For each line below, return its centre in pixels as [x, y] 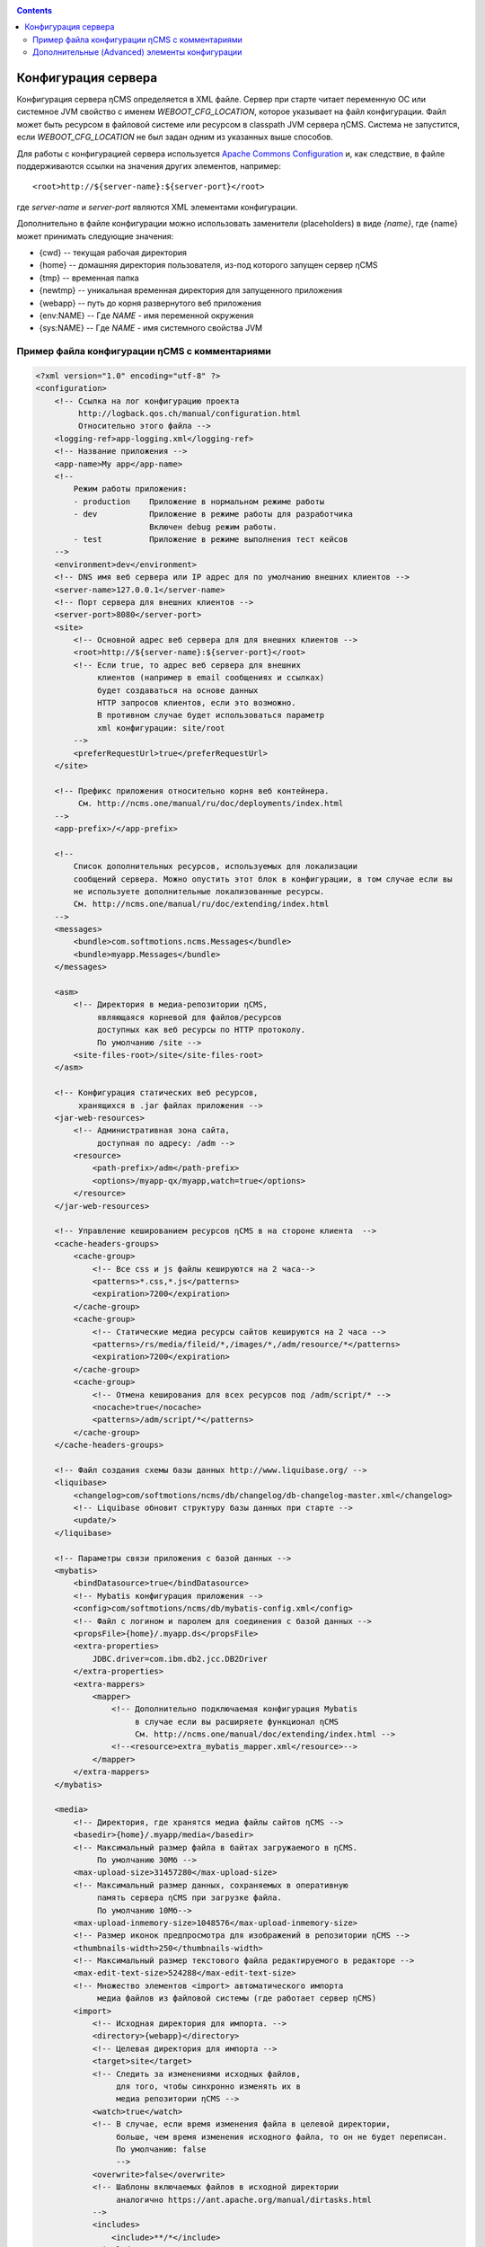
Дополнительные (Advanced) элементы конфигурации [137, 52]
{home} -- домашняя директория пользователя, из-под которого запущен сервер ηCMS [208, 265]
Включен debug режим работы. [213, 527]
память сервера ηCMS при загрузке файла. [190, 1898]
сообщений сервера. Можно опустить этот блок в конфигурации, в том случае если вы [263, 879]
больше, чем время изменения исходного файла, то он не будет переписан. [282, 2136]
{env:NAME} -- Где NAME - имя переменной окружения [146, 315]
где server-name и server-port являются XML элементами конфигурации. [157, 207]
